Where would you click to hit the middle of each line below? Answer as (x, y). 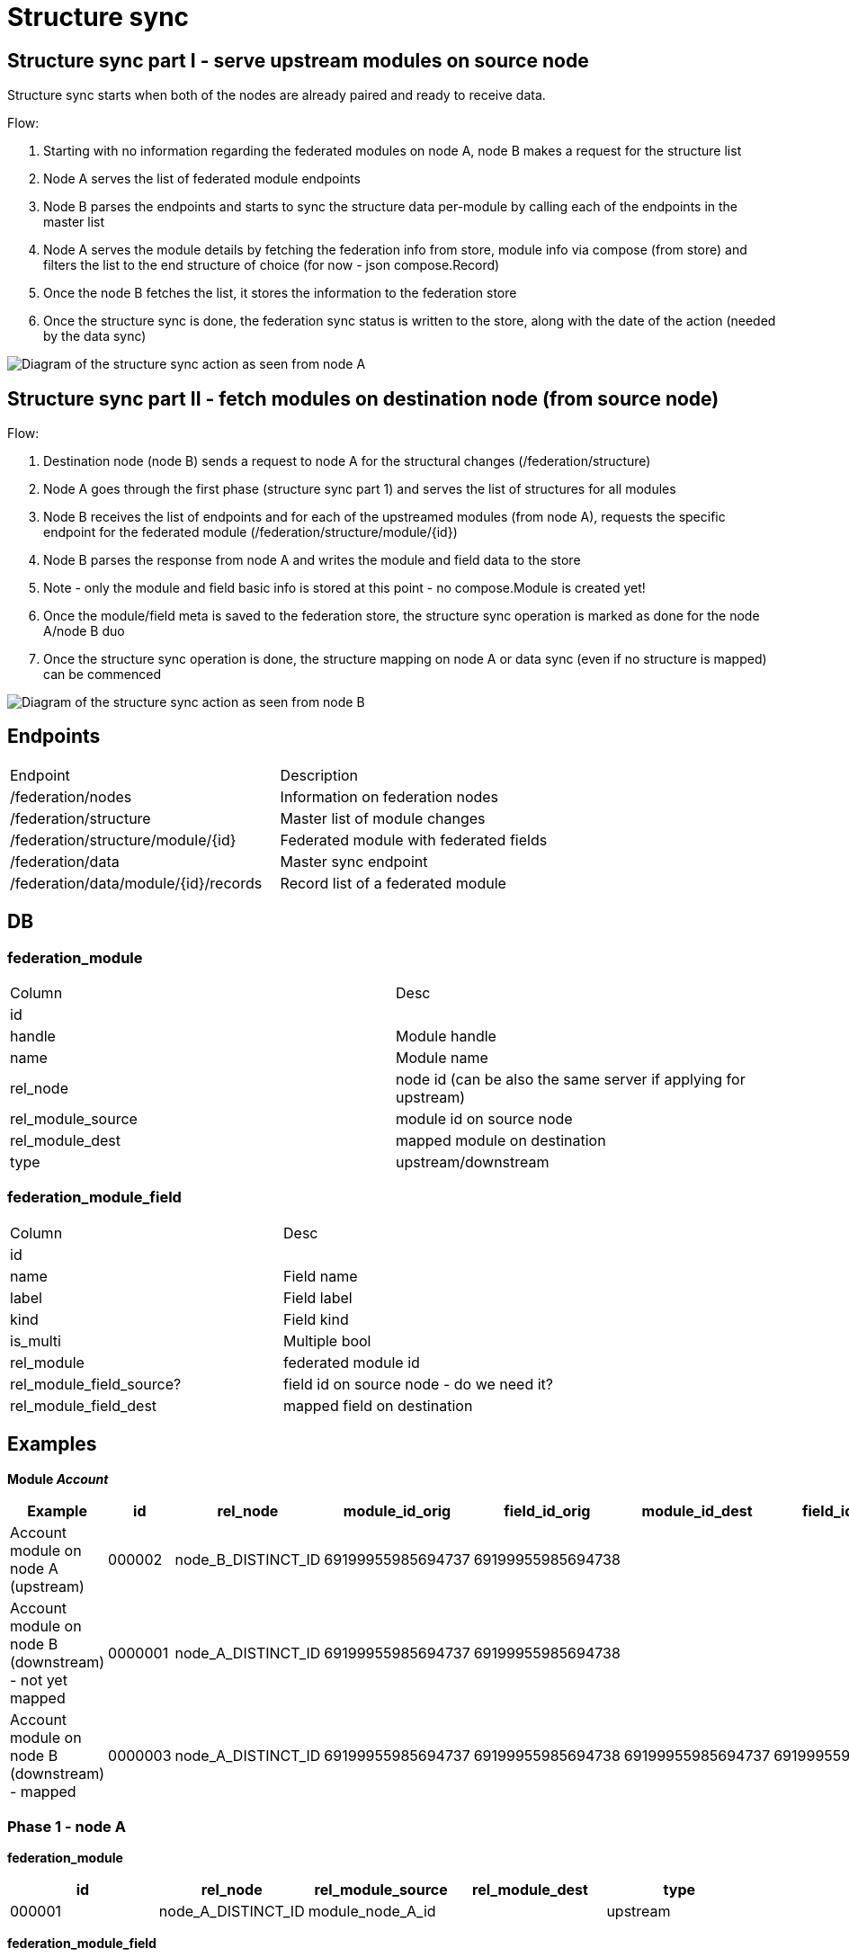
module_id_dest (697, 1510)
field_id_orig (547, 1510)
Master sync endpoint (354, 861)
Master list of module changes (383, 818)
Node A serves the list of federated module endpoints (202, 179)
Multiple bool (327, 1340)
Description (319, 775)
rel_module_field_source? (96, 1384)
